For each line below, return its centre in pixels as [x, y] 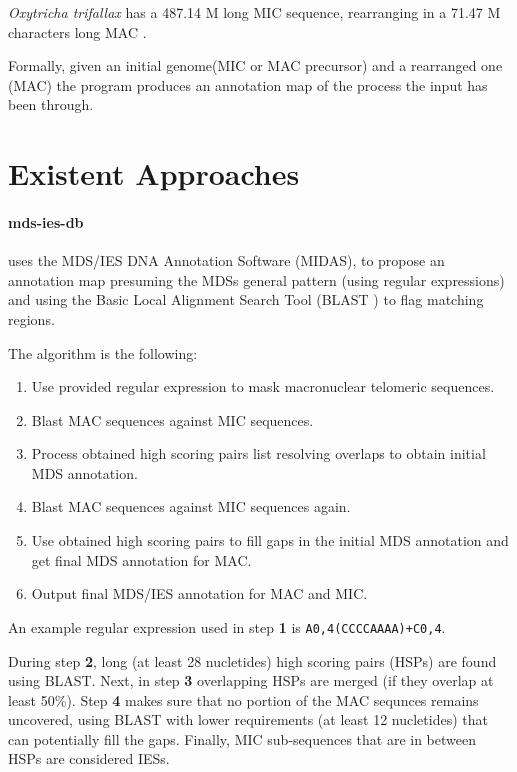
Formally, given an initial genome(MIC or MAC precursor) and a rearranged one [255, 65]
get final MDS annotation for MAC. [141, 559]
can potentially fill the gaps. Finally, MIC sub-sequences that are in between [242, 738]
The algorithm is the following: [103, 352]
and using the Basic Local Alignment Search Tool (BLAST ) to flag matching [246, 299]
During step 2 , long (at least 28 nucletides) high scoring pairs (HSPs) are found [252, 660]
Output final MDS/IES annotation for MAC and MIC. [199, 593]
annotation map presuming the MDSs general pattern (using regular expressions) [256, 279]
